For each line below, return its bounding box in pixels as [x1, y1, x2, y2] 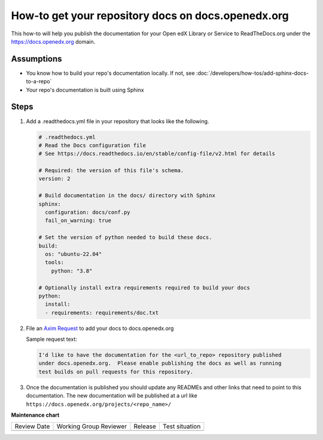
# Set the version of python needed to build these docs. [38, 234, 212, 241]
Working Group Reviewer [56, 422, 127, 430]
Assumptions [11, 54, 62, 64]
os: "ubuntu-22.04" [45, 250, 102, 257]
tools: [45, 259, 65, 266]
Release [133, 422, 157, 430]
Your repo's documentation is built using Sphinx [26, 86, 144, 93]
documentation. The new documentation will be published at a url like [26, 392, 197, 399]
